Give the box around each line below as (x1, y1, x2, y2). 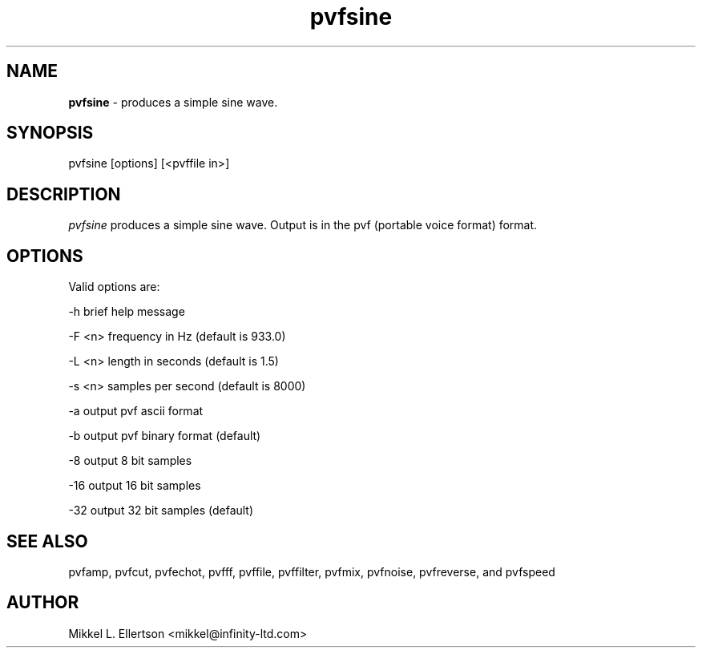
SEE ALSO (6, 531, 88, 551)
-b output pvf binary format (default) (68, 429, 261, 443)
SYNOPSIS (6, 123, 94, 143)
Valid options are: (68, 280, 160, 294)
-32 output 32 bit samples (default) (68, 503, 254, 518)
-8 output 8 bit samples (68, 454, 192, 468)
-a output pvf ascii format (68, 404, 204, 418)
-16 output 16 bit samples (68, 478, 201, 493)
